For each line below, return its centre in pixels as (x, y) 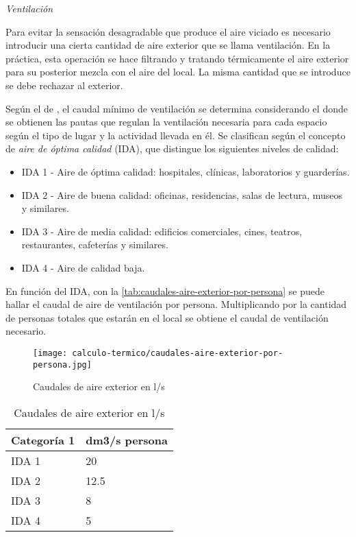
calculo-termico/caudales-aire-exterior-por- (178, 353)
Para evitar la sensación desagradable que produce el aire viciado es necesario (168, 31)
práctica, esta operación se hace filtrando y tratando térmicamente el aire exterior (177, 58)
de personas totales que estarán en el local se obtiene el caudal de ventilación (167, 317)
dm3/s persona (127, 440)
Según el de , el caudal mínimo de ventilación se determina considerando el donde (177, 108)
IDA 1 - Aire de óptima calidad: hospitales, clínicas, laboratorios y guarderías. (186, 171)
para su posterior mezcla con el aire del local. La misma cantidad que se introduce (178, 72)
